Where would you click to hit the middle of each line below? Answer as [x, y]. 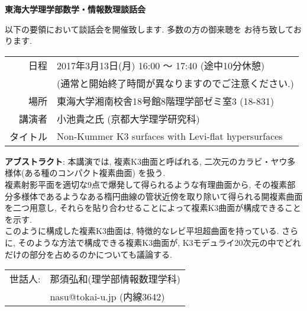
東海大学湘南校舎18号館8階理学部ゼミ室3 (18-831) [166, 101]
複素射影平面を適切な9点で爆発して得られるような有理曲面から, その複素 [146, 184]
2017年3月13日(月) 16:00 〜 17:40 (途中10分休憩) [161, 65]
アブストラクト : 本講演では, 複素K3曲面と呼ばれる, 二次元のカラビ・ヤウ [146, 161]
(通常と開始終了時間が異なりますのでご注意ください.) [175, 83]
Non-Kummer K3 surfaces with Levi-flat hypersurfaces [170, 136]
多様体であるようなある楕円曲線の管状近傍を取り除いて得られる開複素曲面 [158, 196]
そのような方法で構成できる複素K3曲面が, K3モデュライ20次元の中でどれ [159, 242]
